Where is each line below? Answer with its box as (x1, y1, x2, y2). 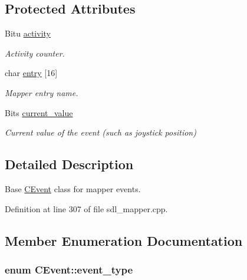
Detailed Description (5, 155, 134, 173)
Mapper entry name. (5, 86, 78, 98)
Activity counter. (5, 47, 65, 59)
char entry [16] (5, 67, 58, 79)
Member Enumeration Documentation (5, 231, 243, 249)
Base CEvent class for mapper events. (5, 182, 141, 195)
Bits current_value (5, 106, 73, 118)
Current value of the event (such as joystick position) (5, 126, 196, 139)
